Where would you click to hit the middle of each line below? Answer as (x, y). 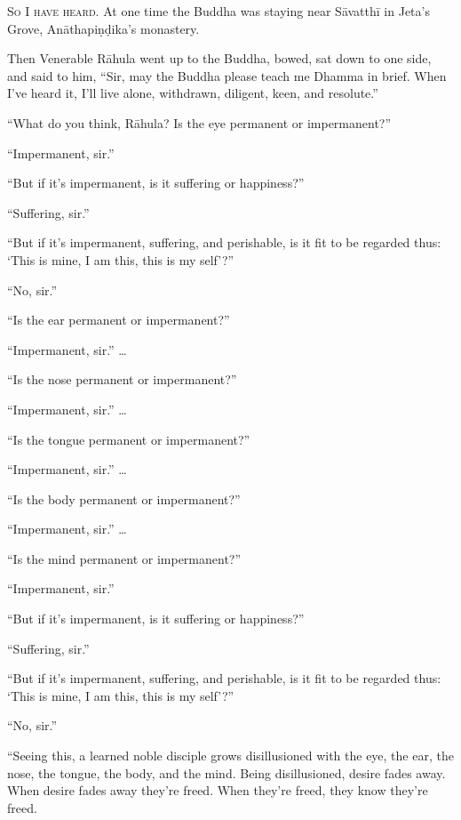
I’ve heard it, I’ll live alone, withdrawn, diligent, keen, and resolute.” (193, 93)
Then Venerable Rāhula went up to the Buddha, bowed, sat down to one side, (219, 58)
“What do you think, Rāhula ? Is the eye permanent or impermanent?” (199, 122)
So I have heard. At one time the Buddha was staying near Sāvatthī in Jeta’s (219, 11)
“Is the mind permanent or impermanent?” (124, 558)
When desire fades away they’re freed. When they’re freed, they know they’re (218, 790)
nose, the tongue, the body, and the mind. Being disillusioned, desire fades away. (227, 772)
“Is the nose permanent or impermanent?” (122, 379)
